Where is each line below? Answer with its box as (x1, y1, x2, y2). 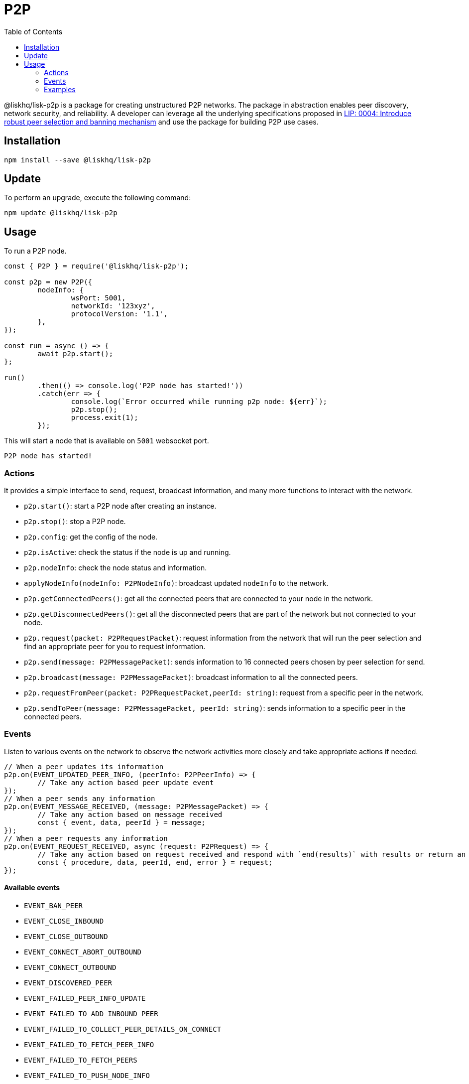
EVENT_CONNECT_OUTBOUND (24, 963, 117, 971)
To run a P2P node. (4, 247, 67, 256)
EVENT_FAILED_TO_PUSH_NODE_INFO (24, 1072, 150, 1080)
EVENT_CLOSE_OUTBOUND (24, 933, 108, 941)
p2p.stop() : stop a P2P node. (24, 517, 126, 526)
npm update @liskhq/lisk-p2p (4, 209, 117, 217)
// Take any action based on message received (37, 810, 223, 818)
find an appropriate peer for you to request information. (24, 642, 206, 651)
